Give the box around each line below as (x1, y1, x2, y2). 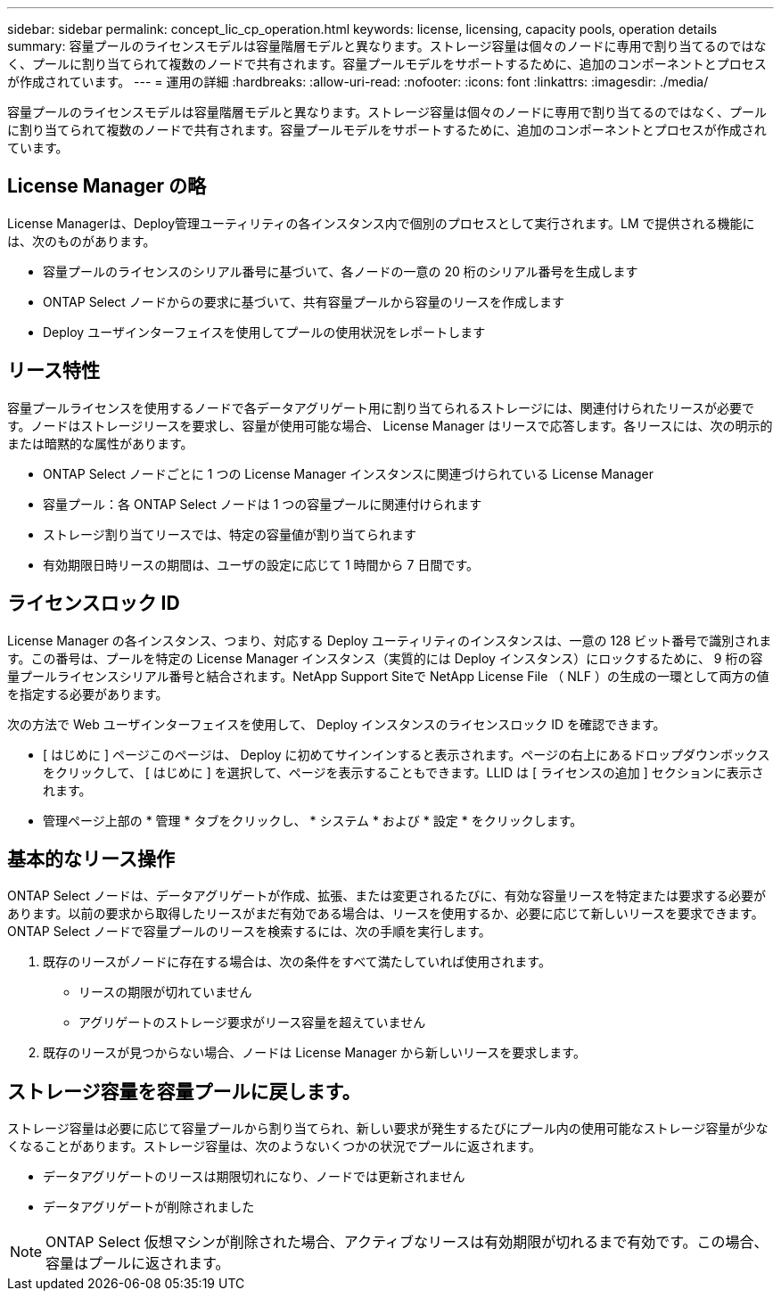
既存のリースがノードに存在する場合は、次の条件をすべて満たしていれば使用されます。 (43, 954, 551, 970)
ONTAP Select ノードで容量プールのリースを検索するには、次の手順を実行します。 (7, 924, 491, 940)
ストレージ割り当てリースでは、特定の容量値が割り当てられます (43, 526, 417, 542)
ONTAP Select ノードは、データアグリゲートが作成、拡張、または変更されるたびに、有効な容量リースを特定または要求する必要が (7, 888, 767, 904)
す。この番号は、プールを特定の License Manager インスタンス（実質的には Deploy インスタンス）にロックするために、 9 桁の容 (7, 650, 763, 666)
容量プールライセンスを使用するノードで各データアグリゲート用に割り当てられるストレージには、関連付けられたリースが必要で (7, 399, 755, 415)
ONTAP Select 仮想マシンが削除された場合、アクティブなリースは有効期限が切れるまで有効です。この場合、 (45, 1233, 769, 1252)
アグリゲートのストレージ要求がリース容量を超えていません (78, 1015, 426, 1031)
